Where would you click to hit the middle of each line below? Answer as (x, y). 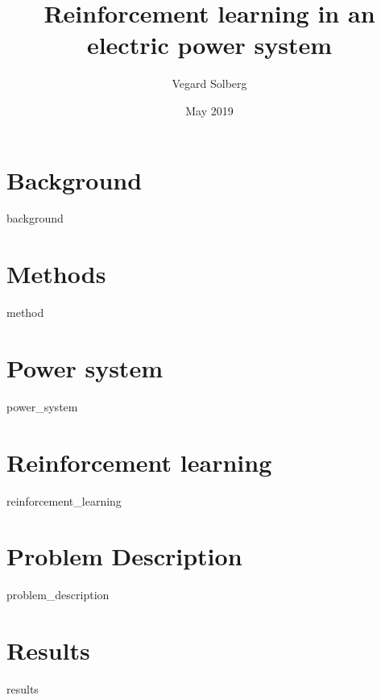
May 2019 (209, 110)
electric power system (209, 45)
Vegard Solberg (209, 83)
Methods (56, 274)
